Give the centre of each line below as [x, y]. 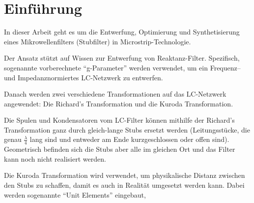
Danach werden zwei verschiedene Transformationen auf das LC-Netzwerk [115, 94]
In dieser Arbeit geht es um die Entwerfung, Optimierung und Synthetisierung [122, 32]
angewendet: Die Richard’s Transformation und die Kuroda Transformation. [119, 103]
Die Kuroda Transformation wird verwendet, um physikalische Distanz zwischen [125, 175]
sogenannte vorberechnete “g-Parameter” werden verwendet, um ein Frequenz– [122, 67]
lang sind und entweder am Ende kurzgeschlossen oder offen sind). [129, 139]
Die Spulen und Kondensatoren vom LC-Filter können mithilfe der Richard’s [119, 120]
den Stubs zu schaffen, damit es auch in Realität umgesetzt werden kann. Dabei [124, 185]
